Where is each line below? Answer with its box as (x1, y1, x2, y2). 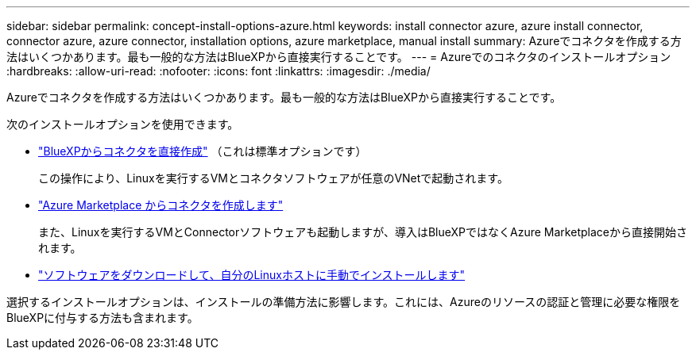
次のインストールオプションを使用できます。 (6, 117, 239, 131)
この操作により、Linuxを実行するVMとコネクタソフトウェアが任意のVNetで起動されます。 (38, 171, 508, 185)
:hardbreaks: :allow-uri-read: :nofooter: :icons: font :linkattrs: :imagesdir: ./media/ (6, 64, 431, 78)
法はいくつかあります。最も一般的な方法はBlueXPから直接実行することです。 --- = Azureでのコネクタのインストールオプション (6, 50, 671, 63)
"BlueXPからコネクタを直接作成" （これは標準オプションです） (38, 144, 367, 158)
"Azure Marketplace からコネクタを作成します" (38, 198, 284, 212)
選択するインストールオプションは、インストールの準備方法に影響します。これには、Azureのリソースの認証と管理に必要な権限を (6, 295, 681, 308)
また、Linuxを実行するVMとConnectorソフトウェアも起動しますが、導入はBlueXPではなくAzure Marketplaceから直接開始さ (38, 225, 687, 239)
